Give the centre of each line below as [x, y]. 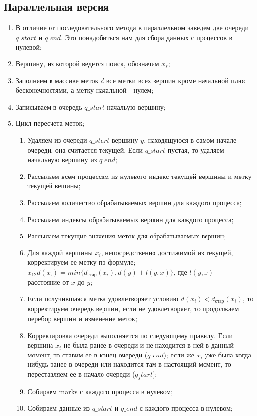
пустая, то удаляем [196, 149]
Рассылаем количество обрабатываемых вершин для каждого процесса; [134, 202]
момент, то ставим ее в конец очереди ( [87, 354]
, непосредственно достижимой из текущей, [167, 252]
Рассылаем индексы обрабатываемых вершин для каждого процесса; [130, 219]
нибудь [38, 364]
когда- [244, 354]
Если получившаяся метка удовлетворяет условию [103, 298]
